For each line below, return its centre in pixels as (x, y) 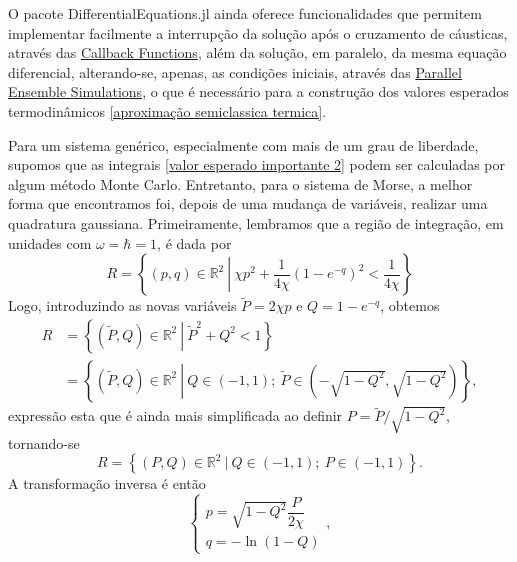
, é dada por (194, 242)
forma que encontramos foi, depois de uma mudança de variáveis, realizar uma (248, 203)
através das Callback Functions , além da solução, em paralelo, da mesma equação (257, 52)
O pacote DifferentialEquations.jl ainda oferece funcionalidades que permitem (245, 13)
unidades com (50, 242)
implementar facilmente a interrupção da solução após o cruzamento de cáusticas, (258, 32)
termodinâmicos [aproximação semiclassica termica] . (167, 110)
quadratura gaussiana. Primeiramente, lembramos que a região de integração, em (256, 222)
